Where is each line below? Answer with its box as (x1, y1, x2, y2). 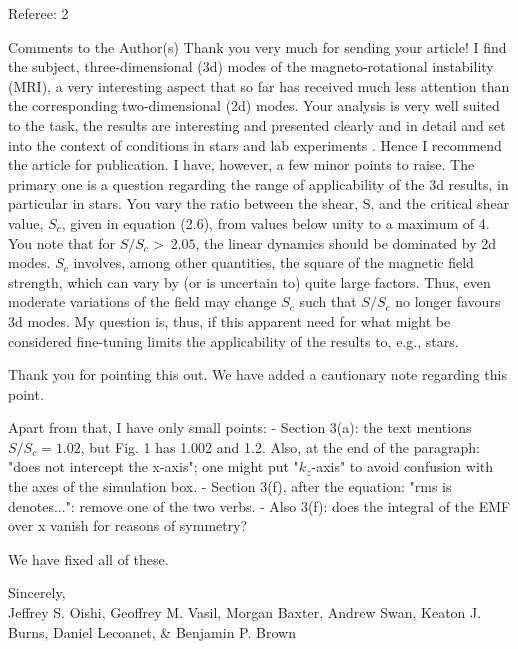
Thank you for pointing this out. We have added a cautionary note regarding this (8, 364, 507, 385)
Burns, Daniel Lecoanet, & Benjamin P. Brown (8, 621, 296, 642)
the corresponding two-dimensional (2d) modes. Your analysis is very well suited (8, 95, 500, 116)
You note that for (8, 232, 116, 253)
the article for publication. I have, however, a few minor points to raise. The (8, 154, 475, 175)
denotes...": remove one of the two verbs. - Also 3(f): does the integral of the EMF (8, 495, 511, 516)
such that (299, 291, 357, 312)
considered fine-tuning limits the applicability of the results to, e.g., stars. (8, 330, 459, 351)
